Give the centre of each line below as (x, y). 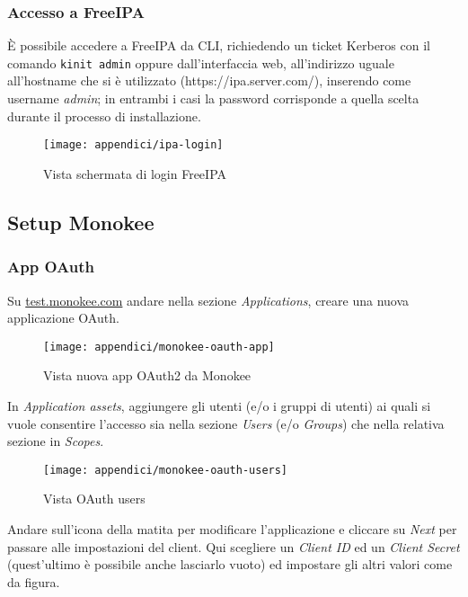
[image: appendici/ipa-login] (133, 145)
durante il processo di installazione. (104, 116)
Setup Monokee (81, 222)
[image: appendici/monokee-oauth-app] (159, 347)
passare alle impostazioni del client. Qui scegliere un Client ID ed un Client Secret (234, 546)
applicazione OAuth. (63, 318)
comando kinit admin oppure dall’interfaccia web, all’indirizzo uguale (201, 62)
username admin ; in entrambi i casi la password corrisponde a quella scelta (213, 98)
